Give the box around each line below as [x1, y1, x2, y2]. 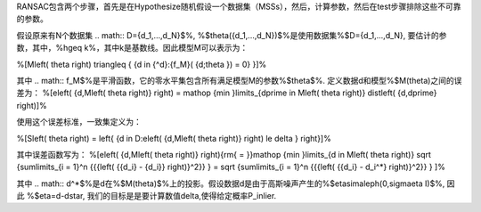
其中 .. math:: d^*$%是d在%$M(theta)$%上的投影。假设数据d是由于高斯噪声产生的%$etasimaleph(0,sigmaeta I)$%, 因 [16, 178, 455, 189]
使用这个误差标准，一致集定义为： [16, 117, 142, 127]
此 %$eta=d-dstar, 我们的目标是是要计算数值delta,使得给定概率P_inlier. [16, 191, 277, 201]
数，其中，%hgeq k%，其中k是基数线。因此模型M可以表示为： [16, 43, 249, 53]
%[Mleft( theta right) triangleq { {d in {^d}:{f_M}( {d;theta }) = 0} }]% [16, 59, 267, 69]
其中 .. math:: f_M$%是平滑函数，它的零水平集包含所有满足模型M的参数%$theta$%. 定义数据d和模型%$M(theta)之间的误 [16, 75, 462, 86]
